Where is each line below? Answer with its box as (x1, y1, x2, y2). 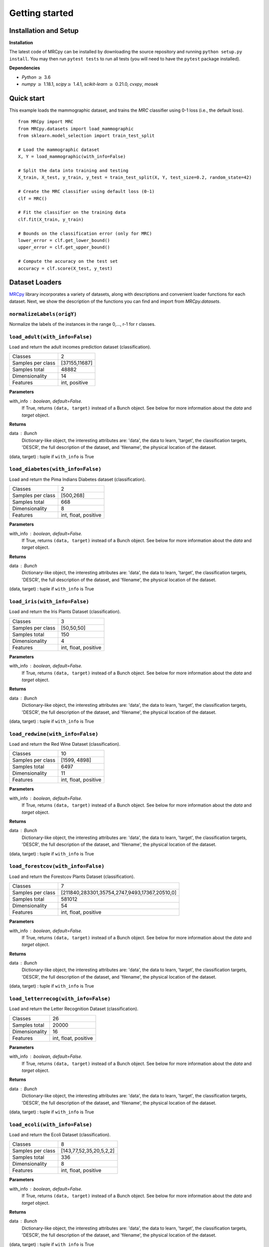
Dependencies (9, 65, 40, 71)
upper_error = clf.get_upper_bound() (18, 244, 111, 250)
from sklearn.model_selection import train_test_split (18, 133, 155, 139)
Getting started (9, 7, 74, 18)
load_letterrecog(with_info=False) (9, 996, 111, 1002)
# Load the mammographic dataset (18, 147, 100, 152)
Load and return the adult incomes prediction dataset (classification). (9, 344, 151, 350)
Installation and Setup (9, 26, 79, 35)
